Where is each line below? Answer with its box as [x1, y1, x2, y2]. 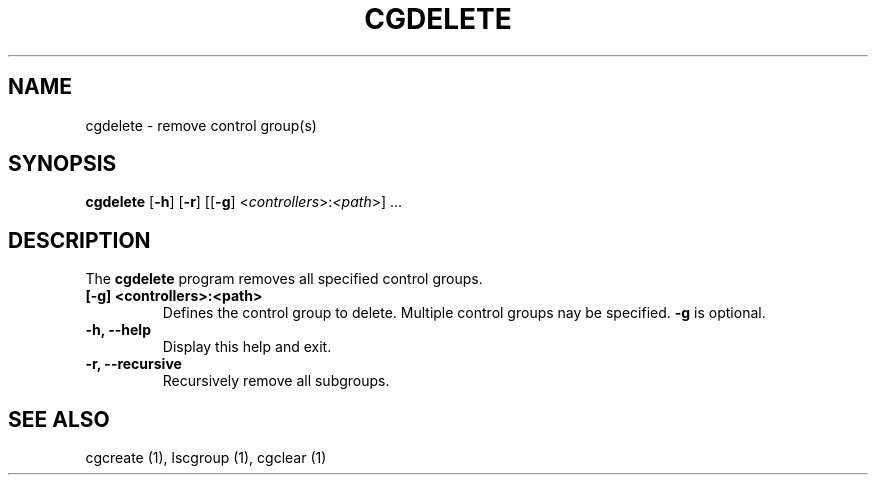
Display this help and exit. [162, 338, 332, 356]
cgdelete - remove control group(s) [85, 116, 317, 134]
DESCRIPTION [8, 227, 151, 253]
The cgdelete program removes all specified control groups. [85, 270, 483, 288]
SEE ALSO [8, 406, 110, 432]
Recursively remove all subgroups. [162, 372, 390, 390]
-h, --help [85, 321, 151, 339]
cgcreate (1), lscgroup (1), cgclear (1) [85, 449, 327, 467]
